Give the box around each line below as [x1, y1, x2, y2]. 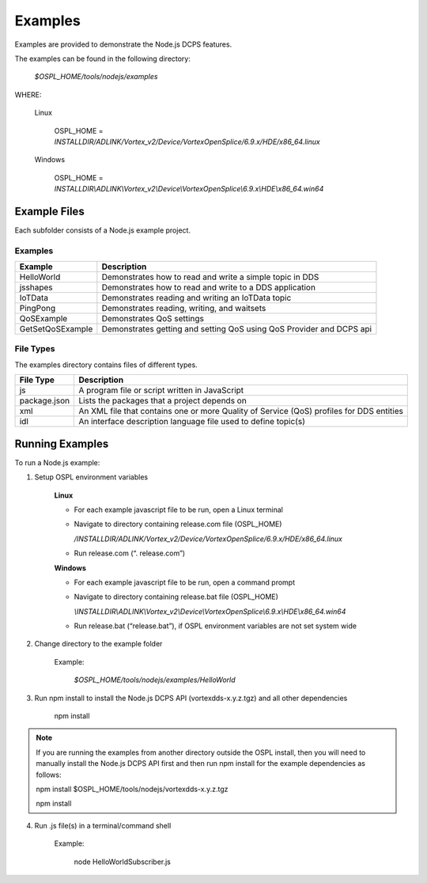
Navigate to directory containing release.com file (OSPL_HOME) [74, 519, 282, 529]
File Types [14, 343, 55, 354]
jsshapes [19, 282, 53, 293]
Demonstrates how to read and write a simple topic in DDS [101, 271, 319, 282]
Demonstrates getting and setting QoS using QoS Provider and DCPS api [101, 324, 372, 335]
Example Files [14, 204, 85, 218]
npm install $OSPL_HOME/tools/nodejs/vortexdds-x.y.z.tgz [36, 784, 229, 794]
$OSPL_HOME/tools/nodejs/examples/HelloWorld [74, 675, 236, 684]
